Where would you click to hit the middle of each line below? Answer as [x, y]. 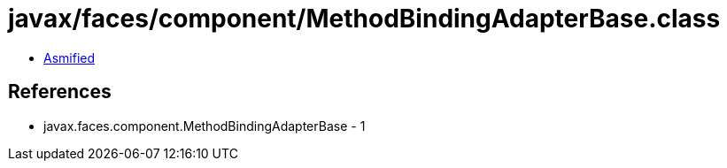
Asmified [70, 57]
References [60, 92]
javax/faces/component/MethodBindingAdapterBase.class [364, 19]
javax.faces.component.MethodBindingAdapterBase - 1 [205, 126]
